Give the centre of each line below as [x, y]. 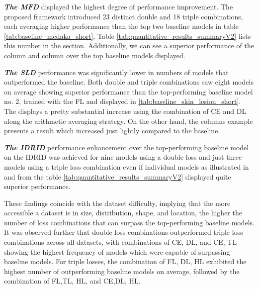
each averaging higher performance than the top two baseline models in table [122, 26]
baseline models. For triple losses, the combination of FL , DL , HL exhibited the [125, 261]
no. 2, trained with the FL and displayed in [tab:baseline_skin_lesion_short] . [123, 101]
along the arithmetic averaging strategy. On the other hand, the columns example [129, 121]
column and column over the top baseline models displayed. [95, 55]
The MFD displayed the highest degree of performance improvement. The [119, 6]
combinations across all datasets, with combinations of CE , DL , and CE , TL [121, 242]
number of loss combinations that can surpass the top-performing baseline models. [129, 222]
